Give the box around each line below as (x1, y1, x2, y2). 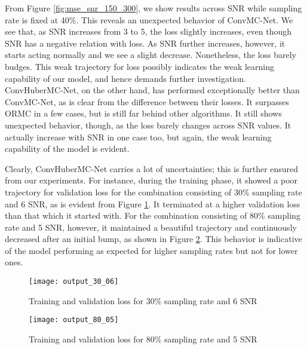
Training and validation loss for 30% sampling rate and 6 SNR (29, 294, 257, 307)
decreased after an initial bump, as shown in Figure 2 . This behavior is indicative (5, 232, 302, 245)
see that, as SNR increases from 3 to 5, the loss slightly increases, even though (5, 25, 292, 38)
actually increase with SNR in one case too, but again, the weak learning (5, 130, 272, 143)
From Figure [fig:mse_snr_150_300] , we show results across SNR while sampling (5, 2, 302, 14)
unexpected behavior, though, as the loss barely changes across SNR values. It (5, 118, 291, 131)
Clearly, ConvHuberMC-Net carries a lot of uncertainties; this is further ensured (5, 162, 299, 174)
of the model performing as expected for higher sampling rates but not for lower (5, 244, 298, 256)
